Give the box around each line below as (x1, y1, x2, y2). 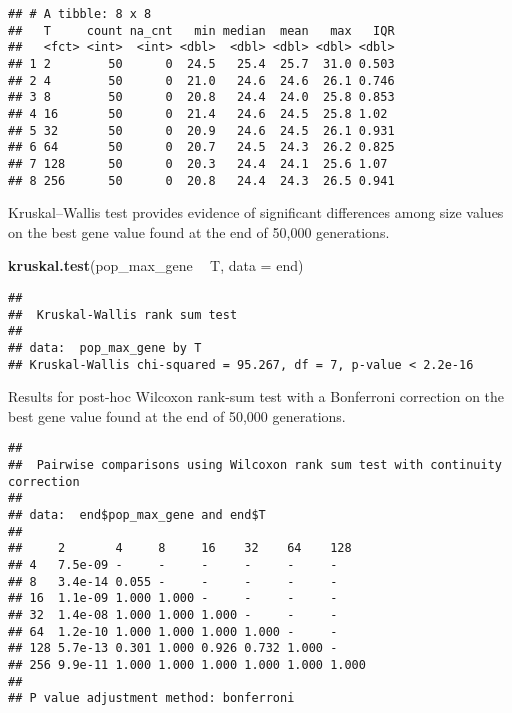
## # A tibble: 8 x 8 (8, 7, 152, 21)
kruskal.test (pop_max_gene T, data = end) (8, 255, 304, 276)
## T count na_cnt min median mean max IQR (8, 23, 395, 38)
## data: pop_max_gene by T (8, 340, 202, 355)
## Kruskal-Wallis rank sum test (8, 307, 238, 322)
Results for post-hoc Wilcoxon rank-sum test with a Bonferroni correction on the (8, 386, 505, 407)
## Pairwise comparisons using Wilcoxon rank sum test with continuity (8, 458, 502, 473)
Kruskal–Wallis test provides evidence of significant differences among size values (8, 202, 504, 223)
